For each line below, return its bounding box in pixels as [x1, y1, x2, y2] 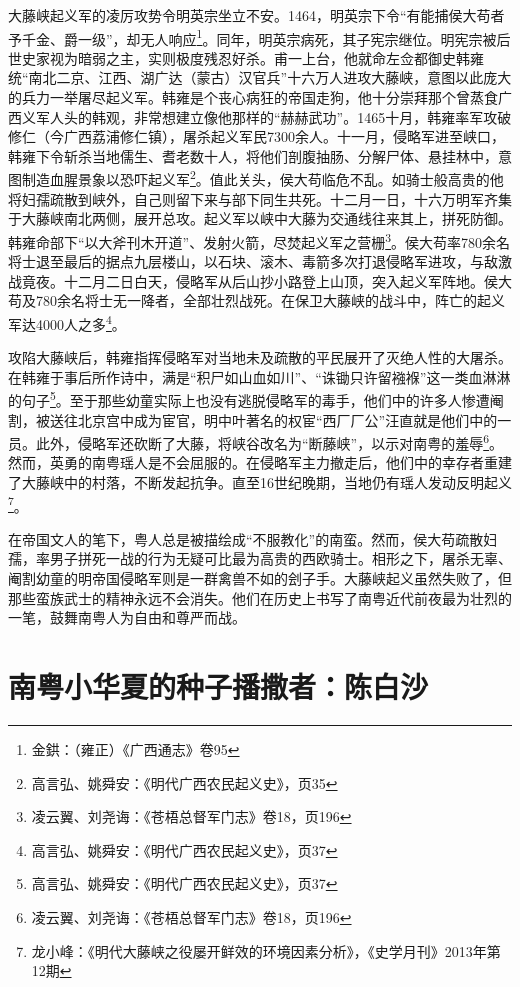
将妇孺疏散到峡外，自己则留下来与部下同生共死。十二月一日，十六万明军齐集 [8, 188, 512, 209]
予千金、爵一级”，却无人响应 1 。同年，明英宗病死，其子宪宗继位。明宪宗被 [8, 25, 497, 49]
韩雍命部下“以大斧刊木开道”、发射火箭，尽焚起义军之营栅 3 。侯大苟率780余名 [8, 228, 511, 252]
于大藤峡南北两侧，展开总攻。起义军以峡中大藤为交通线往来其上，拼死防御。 [8, 208, 512, 229]
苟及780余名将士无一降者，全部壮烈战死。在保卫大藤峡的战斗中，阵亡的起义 [8, 290, 505, 311]
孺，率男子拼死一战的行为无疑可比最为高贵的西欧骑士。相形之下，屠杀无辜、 [8, 548, 512, 569]
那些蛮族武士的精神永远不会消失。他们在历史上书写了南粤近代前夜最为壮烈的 [8, 587, 512, 608]
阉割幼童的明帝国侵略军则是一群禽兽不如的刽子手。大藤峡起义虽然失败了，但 [8, 568, 512, 589]
